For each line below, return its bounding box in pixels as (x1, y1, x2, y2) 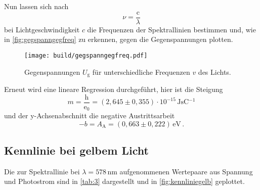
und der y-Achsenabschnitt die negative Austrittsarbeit (4, 110, 175, 121)
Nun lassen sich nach (4, 1, 69, 11)
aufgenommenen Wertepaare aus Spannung (119, 166, 253, 176)
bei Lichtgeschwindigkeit (4, 24, 80, 34)
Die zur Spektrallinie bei (4, 166, 80, 176)
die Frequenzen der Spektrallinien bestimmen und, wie (87, 24, 256, 34)
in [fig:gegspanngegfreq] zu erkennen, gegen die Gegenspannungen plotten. (4, 34, 233, 44)
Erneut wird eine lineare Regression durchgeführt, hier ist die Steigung (4, 83, 223, 94)
